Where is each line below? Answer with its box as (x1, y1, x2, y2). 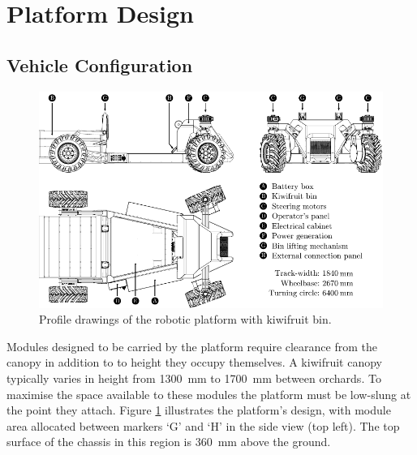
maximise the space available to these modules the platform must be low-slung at (6, 385, 411, 402)
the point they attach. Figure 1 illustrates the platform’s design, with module (6, 401, 391, 419)
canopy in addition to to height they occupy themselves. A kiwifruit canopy (6, 354, 382, 371)
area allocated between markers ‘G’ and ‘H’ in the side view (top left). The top (6, 417, 400, 434)
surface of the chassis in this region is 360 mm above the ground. (6, 433, 331, 450)
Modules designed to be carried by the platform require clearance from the (6, 337, 377, 354)
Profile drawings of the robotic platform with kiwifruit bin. (39, 311, 332, 328)
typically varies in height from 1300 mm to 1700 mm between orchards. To (6, 369, 381, 386)
